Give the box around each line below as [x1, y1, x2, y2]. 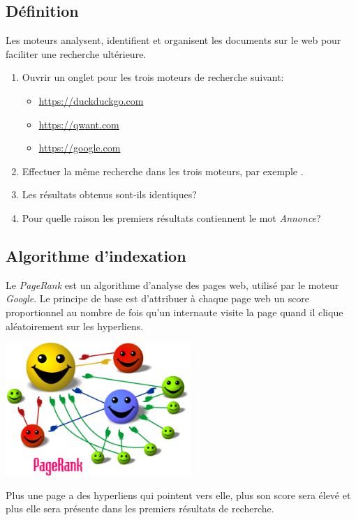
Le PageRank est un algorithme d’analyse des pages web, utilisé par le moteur [6, 277, 339, 292]
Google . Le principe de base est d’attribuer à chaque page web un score [6, 291, 310, 306]
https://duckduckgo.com [38, 93, 144, 107]
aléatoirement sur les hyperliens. [6, 318, 144, 333]
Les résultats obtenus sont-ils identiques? [22, 187, 197, 202]
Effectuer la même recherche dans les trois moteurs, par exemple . [22, 163, 304, 178]
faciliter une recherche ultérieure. [6, 46, 147, 61]
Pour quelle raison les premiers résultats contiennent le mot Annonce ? [22, 210, 321, 225]
